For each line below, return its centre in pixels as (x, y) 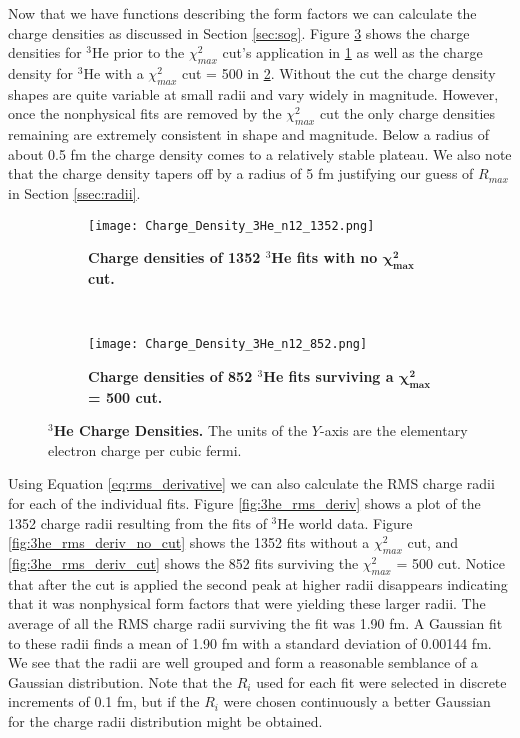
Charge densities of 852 (170, 375)
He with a (113, 72)
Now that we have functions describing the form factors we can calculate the (242, 13)
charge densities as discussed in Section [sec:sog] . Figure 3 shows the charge (239, 32)
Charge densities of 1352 (174, 257)
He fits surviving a (328, 375)
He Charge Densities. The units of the (180, 430)
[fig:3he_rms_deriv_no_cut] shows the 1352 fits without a (189, 542)
